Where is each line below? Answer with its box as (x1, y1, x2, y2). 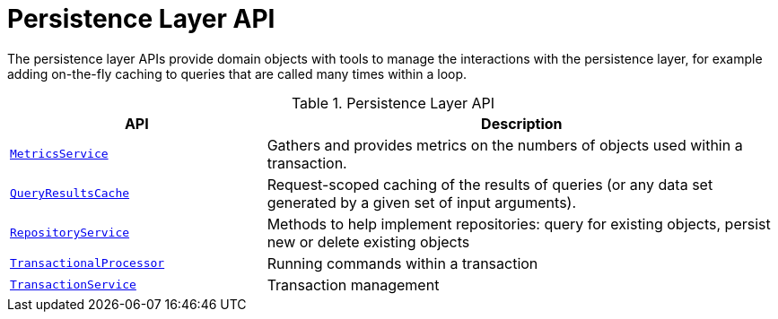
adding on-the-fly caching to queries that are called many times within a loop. (7, 65, 468, 82)
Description (481, 114, 563, 133)
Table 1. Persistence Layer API (291, 93, 495, 112)
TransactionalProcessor (10, 256, 165, 271)
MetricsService (10, 147, 109, 161)
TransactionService (10, 278, 136, 292)
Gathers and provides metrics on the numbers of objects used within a (267, 135, 743, 154)
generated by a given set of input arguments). (267, 193, 577, 211)
